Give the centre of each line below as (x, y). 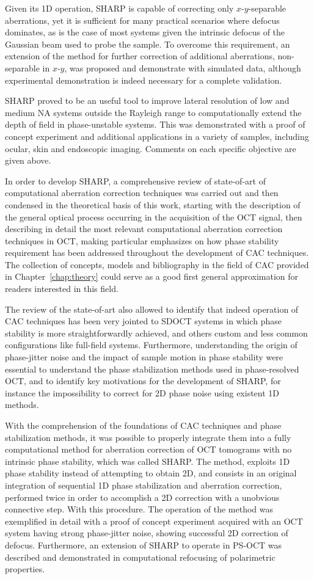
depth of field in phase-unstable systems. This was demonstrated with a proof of (155, 124)
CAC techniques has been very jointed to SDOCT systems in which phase (143, 321)
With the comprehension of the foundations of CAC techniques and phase (143, 425)
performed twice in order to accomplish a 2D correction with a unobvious (142, 497)
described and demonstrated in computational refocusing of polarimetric (140, 557)
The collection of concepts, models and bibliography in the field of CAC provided (157, 264)
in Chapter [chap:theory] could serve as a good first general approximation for (152, 276)
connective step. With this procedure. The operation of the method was (139, 509)
